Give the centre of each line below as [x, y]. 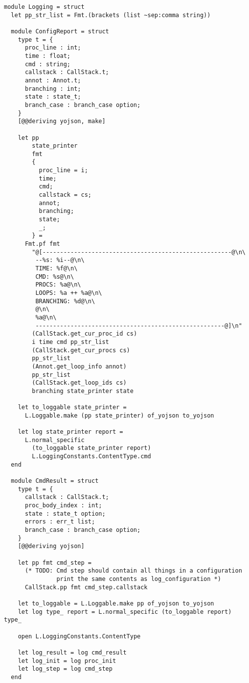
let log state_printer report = [70, 432]
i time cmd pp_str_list [70, 342]
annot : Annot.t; [53, 80]
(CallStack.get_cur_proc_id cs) [85, 334]
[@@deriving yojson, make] [62, 121]
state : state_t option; [65, 513]
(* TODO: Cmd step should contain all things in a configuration [133, 571]
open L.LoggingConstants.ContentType [79, 636]
